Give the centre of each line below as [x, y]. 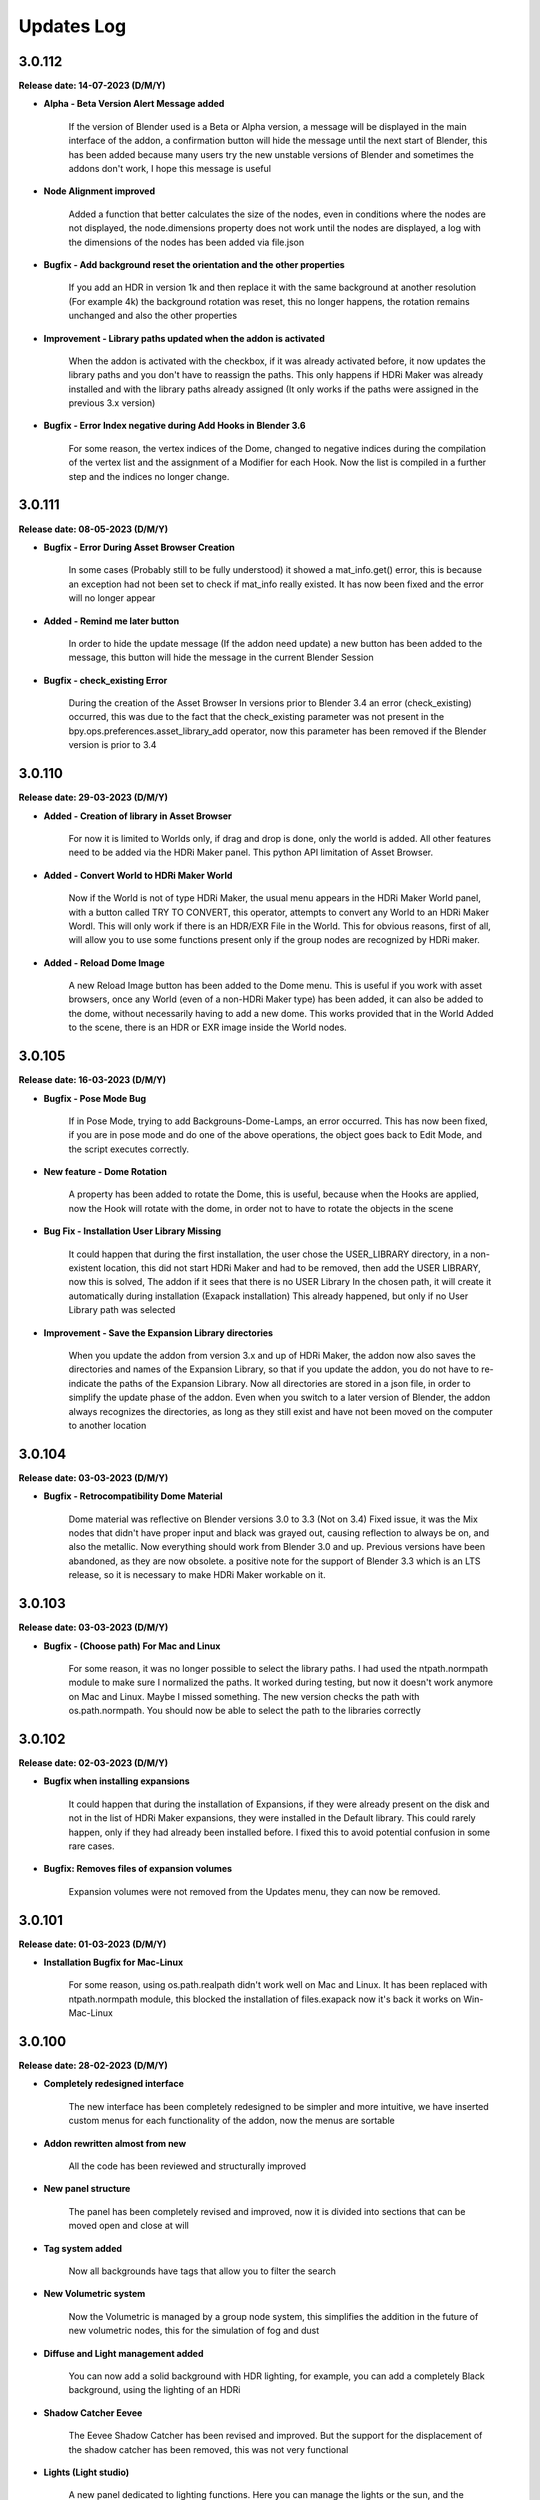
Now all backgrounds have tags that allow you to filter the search [202, 2271]
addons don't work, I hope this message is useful [170, 169]
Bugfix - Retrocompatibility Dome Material [133, 1496]
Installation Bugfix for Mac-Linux [113, 1962]
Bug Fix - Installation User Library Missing [132, 1231]
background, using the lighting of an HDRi [154, 2390]
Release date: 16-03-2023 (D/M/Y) [92, 1080]
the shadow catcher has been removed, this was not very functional [208, 2449]
